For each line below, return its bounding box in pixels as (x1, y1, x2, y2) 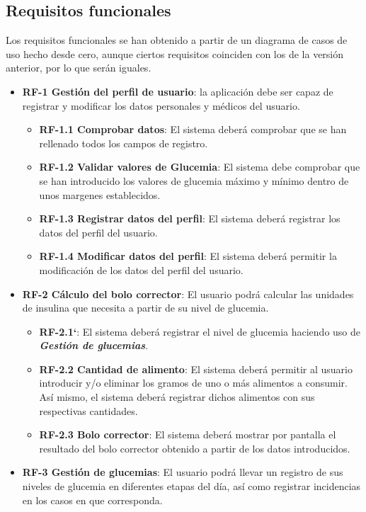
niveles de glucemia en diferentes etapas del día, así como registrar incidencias (22, 479, 361, 494)
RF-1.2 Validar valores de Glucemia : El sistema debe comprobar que (39, 159, 360, 174)
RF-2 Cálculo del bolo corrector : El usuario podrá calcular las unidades (22, 286, 354, 301)
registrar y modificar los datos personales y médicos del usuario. (22, 98, 300, 113)
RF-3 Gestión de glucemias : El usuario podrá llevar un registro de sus (22, 465, 343, 479)
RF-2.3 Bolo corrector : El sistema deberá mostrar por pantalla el (39, 427, 336, 442)
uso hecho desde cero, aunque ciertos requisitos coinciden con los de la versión (6, 46, 344, 61)
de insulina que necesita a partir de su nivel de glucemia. (22, 300, 269, 315)
